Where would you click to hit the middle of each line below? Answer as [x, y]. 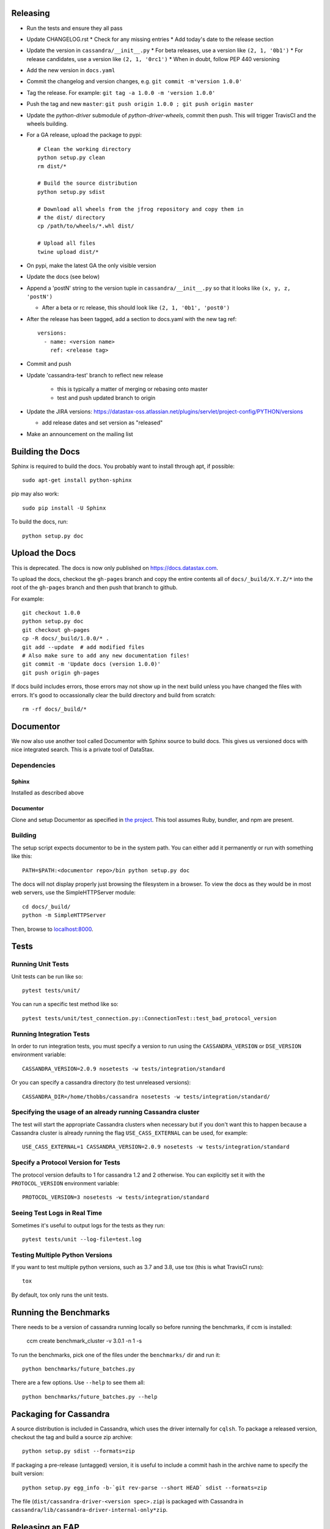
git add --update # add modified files [83, 647]
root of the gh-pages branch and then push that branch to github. [94, 588]
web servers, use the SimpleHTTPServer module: [73, 892]
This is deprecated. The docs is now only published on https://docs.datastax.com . [115, 568]
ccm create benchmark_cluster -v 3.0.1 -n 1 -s [84, 1341]
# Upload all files [67, 243]
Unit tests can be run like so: [47, 976]
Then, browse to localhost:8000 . [52, 929]
